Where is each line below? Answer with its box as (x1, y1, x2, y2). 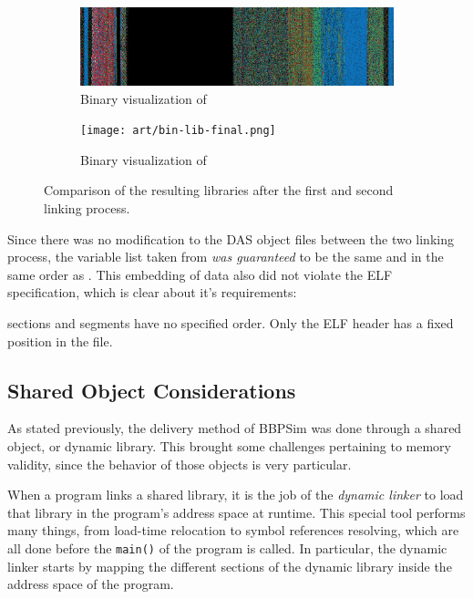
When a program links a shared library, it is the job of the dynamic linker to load (7, 485, 464, 504)
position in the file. (7, 331, 113, 350)
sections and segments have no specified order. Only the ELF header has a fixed (7, 314, 454, 332)
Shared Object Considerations (7, 376, 296, 404)
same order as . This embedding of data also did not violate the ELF (7, 264, 393, 284)
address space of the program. (7, 574, 174, 594)
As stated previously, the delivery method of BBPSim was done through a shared (7, 418, 462, 438)
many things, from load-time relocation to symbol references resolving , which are (7, 521, 459, 540)
